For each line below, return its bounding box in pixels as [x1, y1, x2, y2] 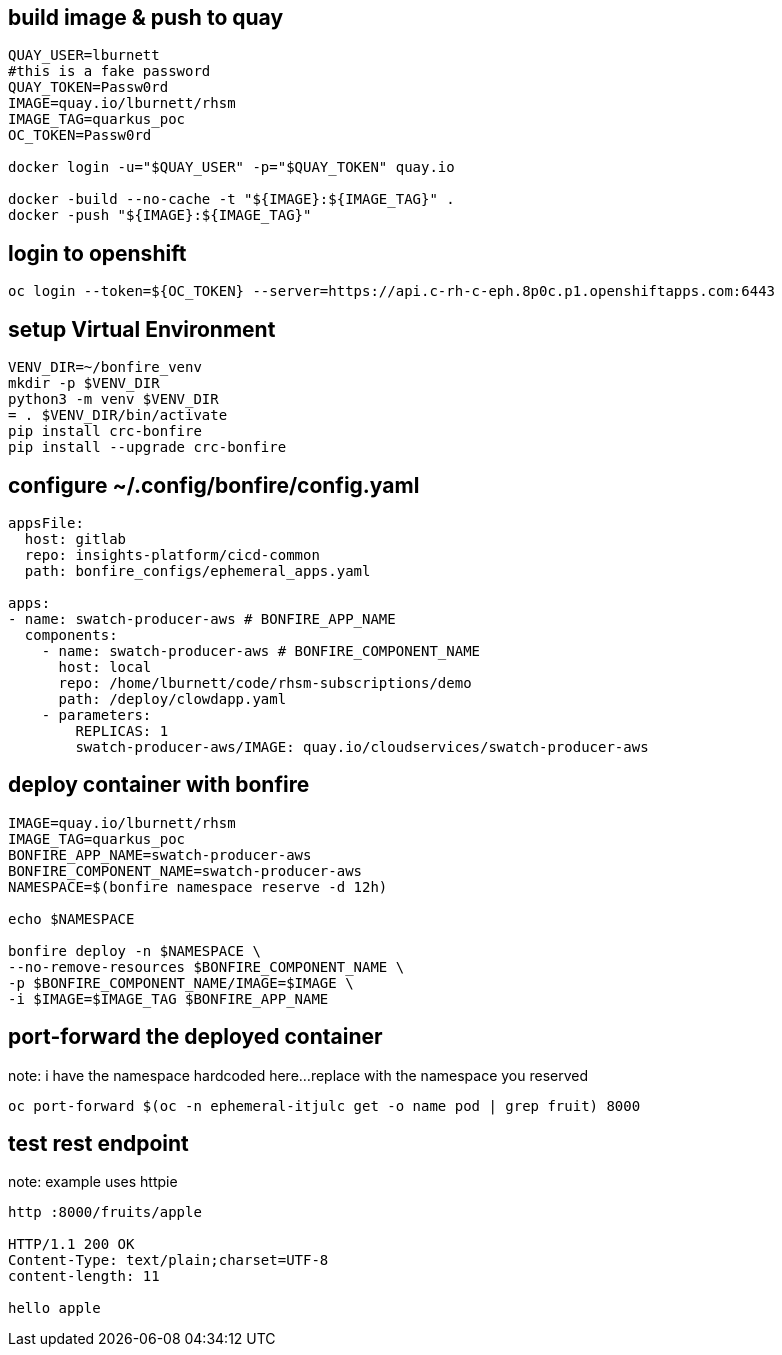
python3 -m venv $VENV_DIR [8, 391, 219, 408]
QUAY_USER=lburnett [8, 47, 160, 64]
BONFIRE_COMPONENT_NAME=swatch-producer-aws [8, 862, 363, 879]
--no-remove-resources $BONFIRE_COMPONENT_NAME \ [8, 958, 405, 975]
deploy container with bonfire [8, 772, 310, 798]
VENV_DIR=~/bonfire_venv [8, 359, 202, 376]
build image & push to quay [8, 5, 284, 30]
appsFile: [8, 514, 84, 531]
